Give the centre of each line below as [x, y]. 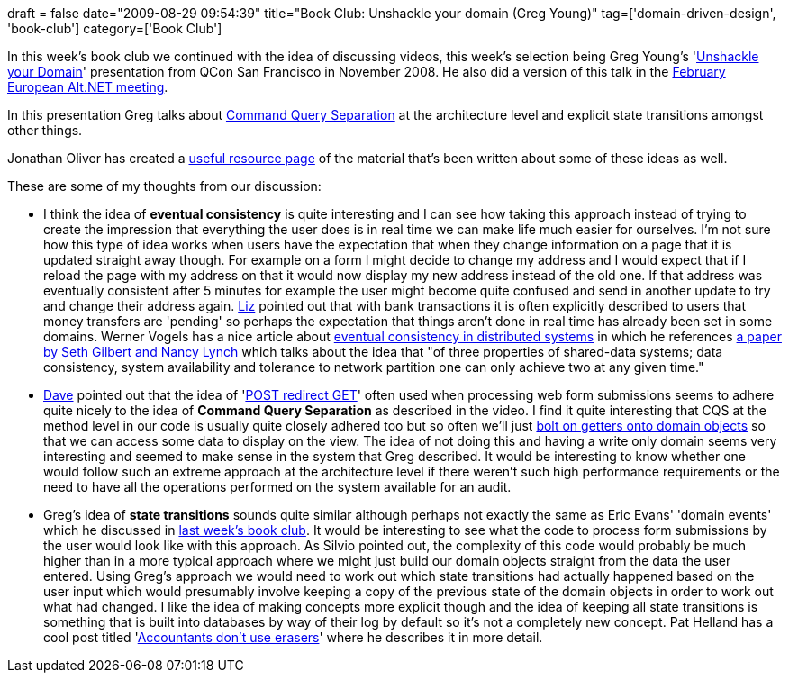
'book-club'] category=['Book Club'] [115, 28]
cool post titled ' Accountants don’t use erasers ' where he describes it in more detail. [293, 637]
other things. [45, 130]
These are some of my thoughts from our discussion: [164, 186]
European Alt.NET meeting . [88, 87]
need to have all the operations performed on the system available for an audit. [277, 487]
